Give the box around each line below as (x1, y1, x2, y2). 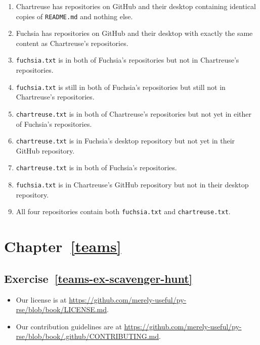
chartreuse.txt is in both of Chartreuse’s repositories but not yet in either (16, 108, 252, 119)
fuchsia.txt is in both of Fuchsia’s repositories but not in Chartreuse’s (16, 55, 239, 65)
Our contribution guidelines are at (16, 321, 122, 331)
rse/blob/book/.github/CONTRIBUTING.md (16, 331, 159, 341)
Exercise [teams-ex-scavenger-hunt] (4, 270, 193, 286)
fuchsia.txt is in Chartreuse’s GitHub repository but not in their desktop (16, 179, 249, 190)
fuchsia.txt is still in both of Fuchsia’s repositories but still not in (16, 81, 226, 92)
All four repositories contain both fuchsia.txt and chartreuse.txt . (16, 206, 231, 217)
